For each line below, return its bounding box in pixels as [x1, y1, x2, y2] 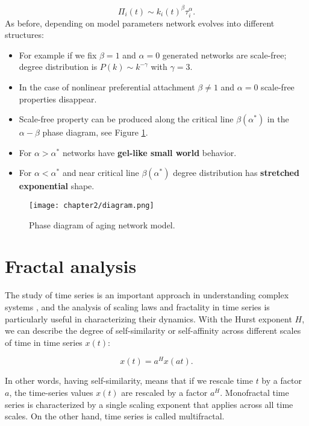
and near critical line [62, 166, 139, 179]
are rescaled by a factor [121, 386, 208, 399]
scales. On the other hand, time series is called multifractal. [5, 410, 225, 422]
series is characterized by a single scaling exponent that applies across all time [5, 398, 293, 410]
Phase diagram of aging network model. [29, 218, 175, 231]
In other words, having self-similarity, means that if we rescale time [5, 374, 253, 387]
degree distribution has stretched [173, 166, 299, 179]
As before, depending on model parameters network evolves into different [5, 16, 275, 29]
